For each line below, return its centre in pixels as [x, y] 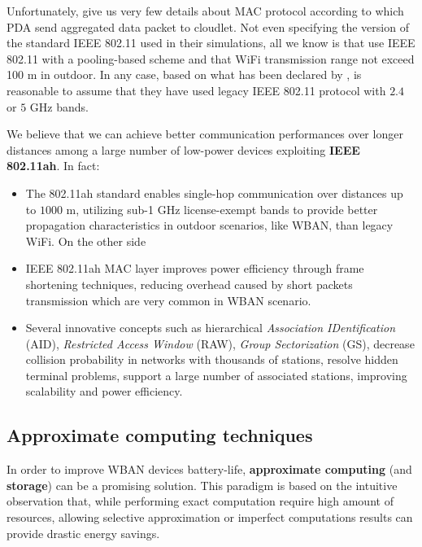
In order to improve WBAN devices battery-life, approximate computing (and [209, 469]
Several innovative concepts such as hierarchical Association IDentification [211, 328]
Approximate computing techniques [160, 435]
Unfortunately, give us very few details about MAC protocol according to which [205, 11]
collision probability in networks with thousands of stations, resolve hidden [212, 359]
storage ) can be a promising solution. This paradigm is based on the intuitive [202, 485]
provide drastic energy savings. [83, 533]
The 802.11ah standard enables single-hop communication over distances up [214, 193]
